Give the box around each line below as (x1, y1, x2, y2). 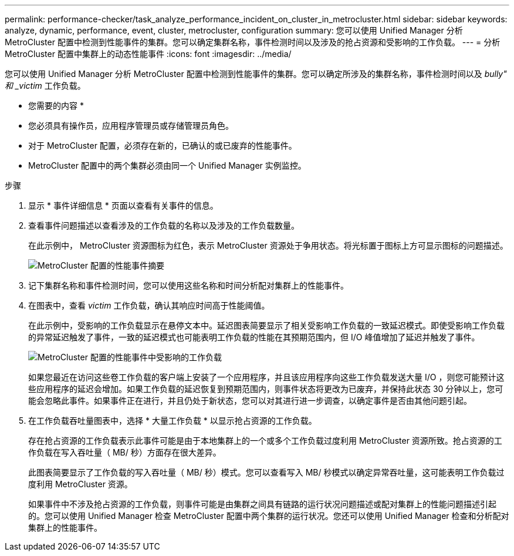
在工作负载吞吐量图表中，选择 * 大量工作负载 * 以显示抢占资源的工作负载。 (28, 416, 317, 426)
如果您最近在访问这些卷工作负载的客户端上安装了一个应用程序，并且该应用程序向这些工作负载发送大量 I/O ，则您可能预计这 (28, 372, 505, 382)
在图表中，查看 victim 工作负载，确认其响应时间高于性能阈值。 (28, 300, 270, 310)
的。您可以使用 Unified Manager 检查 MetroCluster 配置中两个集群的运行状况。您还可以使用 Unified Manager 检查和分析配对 (28, 511, 509, 521)
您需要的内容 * (28, 101, 84, 110)
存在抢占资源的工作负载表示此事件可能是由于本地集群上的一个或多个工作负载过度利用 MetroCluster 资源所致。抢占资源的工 (28, 436, 502, 446)
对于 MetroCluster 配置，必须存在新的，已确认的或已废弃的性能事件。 (28, 140, 297, 150)
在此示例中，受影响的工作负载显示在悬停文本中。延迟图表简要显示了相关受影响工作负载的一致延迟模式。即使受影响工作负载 (28, 320, 505, 330)
